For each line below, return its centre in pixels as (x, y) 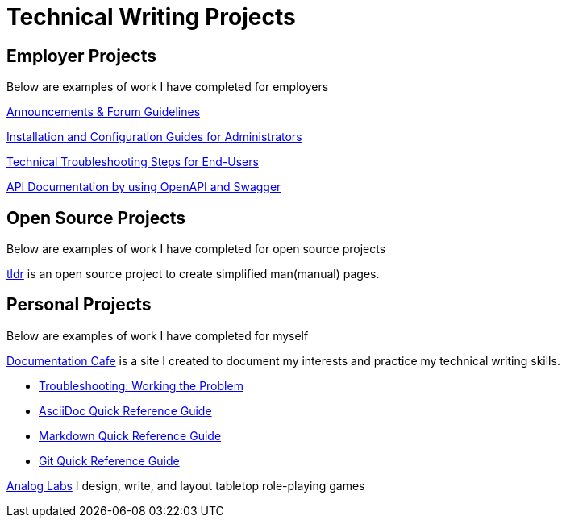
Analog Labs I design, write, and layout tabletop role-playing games (186, 485)
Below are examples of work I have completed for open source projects (196, 249)
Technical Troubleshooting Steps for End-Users (133, 162)
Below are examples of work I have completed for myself (158, 335)
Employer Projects (82, 56)
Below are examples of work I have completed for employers (168, 87)
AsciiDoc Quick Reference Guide (125, 410)
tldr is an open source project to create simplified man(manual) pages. (193, 274)
